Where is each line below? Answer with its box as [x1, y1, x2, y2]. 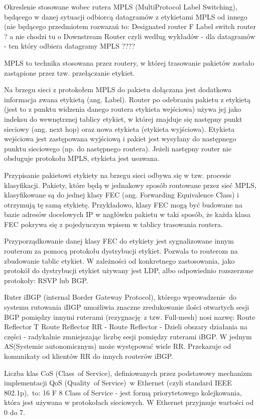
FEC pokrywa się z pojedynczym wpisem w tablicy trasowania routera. [4, 219, 223, 229]
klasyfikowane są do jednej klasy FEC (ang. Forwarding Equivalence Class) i [4, 189, 239, 200]
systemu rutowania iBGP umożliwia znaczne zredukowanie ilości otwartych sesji [4, 302, 249, 312]
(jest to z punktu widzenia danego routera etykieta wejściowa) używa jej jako [4, 104, 241, 114]
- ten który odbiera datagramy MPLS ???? [4, 41, 136, 51]
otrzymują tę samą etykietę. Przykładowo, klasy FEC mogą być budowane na [4, 199, 242, 209]
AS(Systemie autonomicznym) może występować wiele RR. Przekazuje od [4, 341, 231, 351]
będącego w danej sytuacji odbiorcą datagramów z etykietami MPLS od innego [4, 11, 247, 22]
